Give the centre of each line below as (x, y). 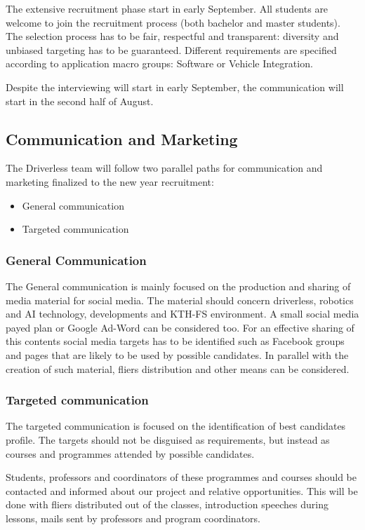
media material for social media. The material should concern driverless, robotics (180, 300)
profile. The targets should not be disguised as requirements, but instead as (168, 439)
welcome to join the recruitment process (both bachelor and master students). (173, 22)
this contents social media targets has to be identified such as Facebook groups (175, 341)
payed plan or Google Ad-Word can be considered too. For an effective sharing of (180, 327)
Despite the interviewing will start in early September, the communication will (175, 87)
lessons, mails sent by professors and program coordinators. (133, 518)
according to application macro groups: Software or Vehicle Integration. (159, 63)
